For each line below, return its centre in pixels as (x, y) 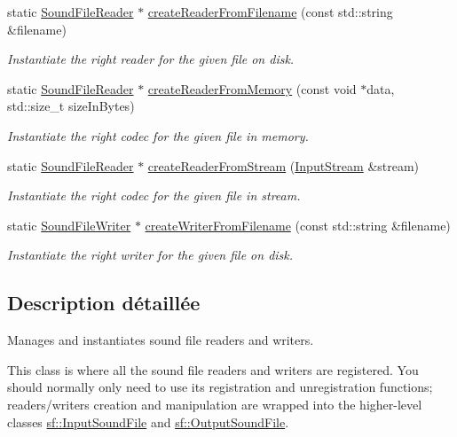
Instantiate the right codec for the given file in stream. (154, 195)
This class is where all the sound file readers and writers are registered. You (213, 369)
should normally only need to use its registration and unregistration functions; (220, 387)
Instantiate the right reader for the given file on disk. (151, 59)
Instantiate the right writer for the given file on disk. (150, 255)
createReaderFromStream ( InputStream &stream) (284, 165)
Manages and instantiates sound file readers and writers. (161, 340)
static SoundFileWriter (69, 225)
